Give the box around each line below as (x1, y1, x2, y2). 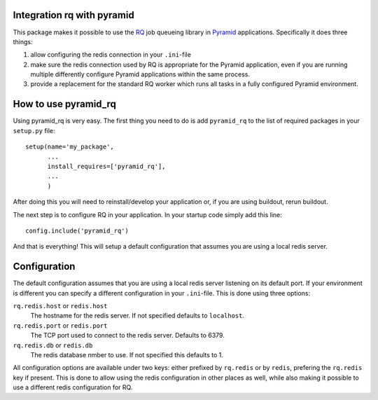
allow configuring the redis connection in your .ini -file (30, 50, 192, 59)
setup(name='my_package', (25, 143, 115, 151)
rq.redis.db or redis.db (13, 340, 93, 350)
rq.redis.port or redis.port (13, 321, 108, 329)
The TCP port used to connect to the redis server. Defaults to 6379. (30, 331, 225, 340)
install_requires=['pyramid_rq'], (47, 162, 166, 170)
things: (13, 37, 33, 46)
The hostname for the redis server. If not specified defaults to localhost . (30, 312, 245, 320)
